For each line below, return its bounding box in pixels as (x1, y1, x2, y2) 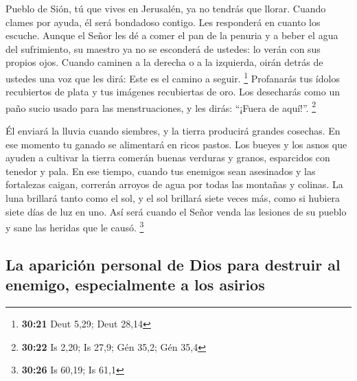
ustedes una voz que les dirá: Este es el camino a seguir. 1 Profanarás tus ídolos (5, 69, 340, 85)
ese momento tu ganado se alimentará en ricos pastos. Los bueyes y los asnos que (5, 137, 347, 151)
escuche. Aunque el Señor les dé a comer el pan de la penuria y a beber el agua (5, 28, 338, 43)
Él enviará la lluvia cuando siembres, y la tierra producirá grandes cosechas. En (5, 124, 341, 138)
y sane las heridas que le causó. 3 (5, 218, 144, 234)
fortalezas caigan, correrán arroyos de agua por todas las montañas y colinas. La (5, 177, 343, 192)
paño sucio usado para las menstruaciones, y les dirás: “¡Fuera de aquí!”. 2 (5, 98, 316, 115)
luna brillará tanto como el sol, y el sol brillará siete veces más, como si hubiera (5, 191, 341, 205)
